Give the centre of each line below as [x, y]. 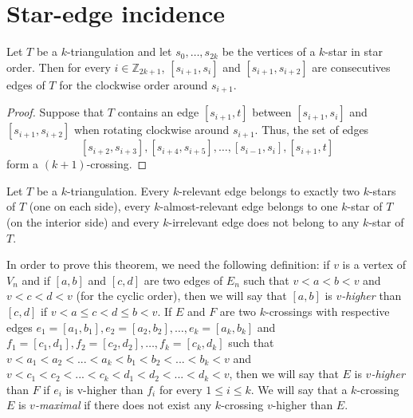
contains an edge [158, 112]
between [272, 112]
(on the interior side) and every [83, 221]
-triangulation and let [119, 51]
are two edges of [183, 280]
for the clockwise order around [134, 84]
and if [36, 280]
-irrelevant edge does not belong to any [264, 221]
